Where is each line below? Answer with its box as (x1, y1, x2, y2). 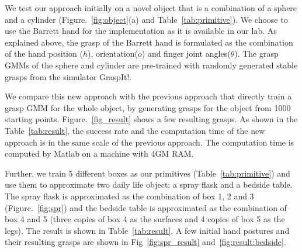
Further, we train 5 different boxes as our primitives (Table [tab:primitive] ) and (5, 167, 290, 179)
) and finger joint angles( (141, 47, 231, 60)
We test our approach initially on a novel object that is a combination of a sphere (5, 2, 297, 13)
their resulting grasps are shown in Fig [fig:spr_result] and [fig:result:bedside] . (5, 236, 286, 248)
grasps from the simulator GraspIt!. (5, 70, 132, 82)
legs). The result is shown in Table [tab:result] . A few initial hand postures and (5, 224, 290, 236)
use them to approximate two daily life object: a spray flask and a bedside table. (5, 178, 293, 191)
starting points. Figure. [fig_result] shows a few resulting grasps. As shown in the (5, 113, 298, 125)
